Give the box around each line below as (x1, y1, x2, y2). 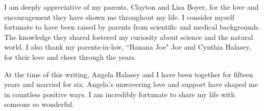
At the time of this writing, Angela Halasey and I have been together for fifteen (4, 69, 253, 79)
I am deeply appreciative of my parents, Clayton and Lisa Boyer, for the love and (4, 2, 259, 12)
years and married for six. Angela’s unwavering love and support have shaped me (4, 79, 258, 90)
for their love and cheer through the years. (4, 51, 136, 62)
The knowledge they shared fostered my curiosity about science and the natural (4, 31, 253, 42)
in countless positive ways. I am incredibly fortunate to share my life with (4, 88, 235, 99)
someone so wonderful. (4, 99, 75, 109)
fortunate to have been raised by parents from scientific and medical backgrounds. (4, 21, 261, 32)
